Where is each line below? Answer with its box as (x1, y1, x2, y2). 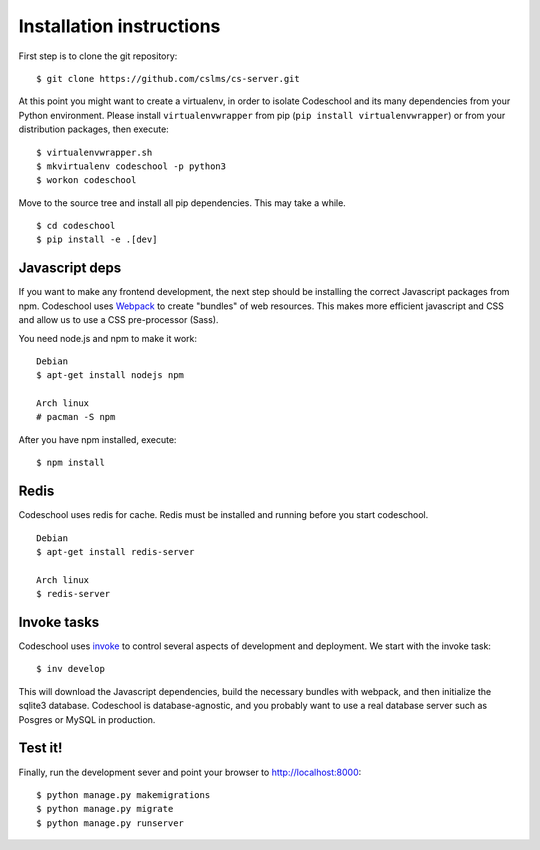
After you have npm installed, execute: (18, 433, 177, 445)
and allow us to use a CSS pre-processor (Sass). (18, 314, 219, 326)
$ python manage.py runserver (36, 817, 185, 829)
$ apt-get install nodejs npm (36, 370, 185, 381)
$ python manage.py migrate (36, 803, 174, 815)
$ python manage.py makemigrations (36, 789, 211, 800)
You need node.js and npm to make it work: (18, 332, 198, 344)
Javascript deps (18, 260, 122, 277)
